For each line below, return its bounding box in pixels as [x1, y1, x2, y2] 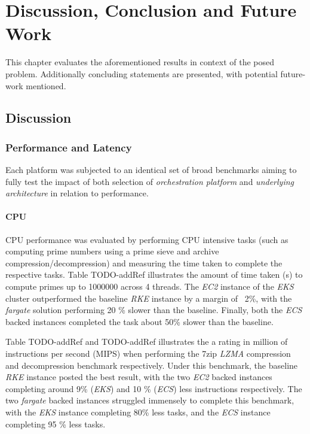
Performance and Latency [5, 139, 132, 154]
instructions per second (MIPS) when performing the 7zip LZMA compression [5, 347, 291, 360]
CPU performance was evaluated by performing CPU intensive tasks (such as [5, 233, 288, 245]
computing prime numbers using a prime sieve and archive [5, 245, 219, 257]
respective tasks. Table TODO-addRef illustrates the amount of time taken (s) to [5, 268, 303, 281]
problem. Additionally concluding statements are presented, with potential [5, 67, 278, 80]
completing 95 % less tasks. [5, 417, 106, 430]
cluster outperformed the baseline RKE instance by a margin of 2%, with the [5, 292, 292, 304]
